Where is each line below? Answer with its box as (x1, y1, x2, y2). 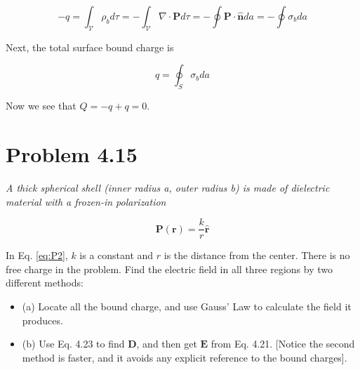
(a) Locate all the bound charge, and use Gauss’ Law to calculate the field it (22, 298, 352, 313)
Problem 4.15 (6, 139, 138, 168)
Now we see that (6, 98, 76, 113)
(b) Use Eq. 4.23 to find (22, 336, 125, 351)
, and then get (136, 336, 197, 351)
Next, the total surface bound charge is (6, 39, 174, 54)
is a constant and (79, 248, 154, 263)
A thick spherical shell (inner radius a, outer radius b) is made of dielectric (6, 180, 330, 194)
